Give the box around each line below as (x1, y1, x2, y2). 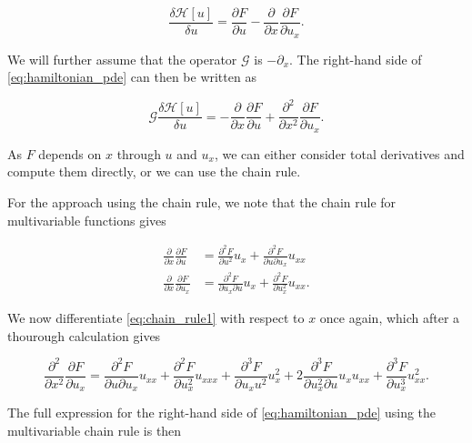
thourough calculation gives (7, 326, 161, 345)
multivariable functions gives (7, 210, 166, 229)
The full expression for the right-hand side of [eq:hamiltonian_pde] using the (7, 403, 437, 422)
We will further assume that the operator (7, 49, 237, 68)
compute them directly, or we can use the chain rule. (7, 162, 301, 181)
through (116, 144, 161, 163)
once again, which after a (319, 307, 460, 327)
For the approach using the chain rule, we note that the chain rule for (7, 192, 397, 211)
